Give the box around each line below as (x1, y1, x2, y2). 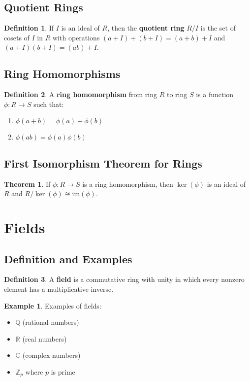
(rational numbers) (22, 317, 79, 327)
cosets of (4, 32, 30, 42)
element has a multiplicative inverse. (4, 283, 114, 294)
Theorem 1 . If (4, 178, 51, 189)
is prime (51, 366, 75, 377)
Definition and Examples (4, 251, 132, 266)
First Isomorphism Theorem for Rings (4, 155, 202, 171)
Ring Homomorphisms (4, 66, 121, 81)
